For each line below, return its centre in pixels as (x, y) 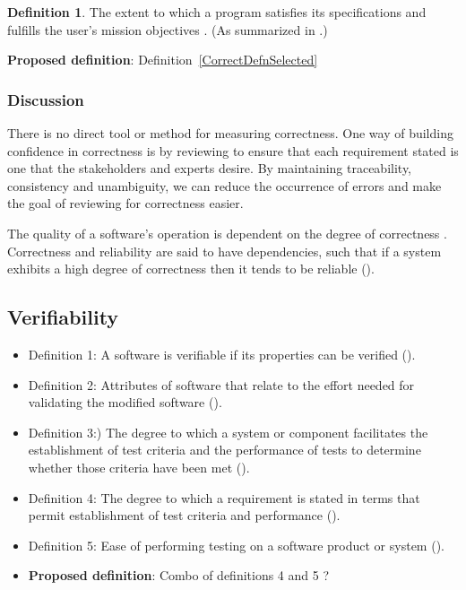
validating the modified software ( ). (125, 402)
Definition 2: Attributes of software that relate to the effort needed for (221, 384)
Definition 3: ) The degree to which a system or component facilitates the (228, 432)
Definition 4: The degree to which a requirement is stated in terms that (224, 497)
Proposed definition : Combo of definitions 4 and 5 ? (179, 575)
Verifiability (63, 317)
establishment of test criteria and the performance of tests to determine (224, 450)
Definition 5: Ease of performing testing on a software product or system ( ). (236, 545)
